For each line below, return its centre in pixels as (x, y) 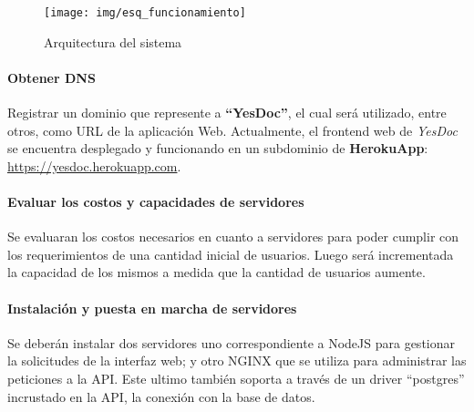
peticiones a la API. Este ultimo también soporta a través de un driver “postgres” (236, 378)
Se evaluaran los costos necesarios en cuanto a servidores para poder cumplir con (233, 237)
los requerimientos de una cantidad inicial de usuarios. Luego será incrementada (231, 254)
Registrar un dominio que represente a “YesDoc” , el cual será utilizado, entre (227, 113)
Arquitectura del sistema (113, 41)
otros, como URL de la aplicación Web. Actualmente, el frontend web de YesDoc (232, 130)
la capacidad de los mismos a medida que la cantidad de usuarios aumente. (216, 272)
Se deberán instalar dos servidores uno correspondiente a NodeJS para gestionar (231, 342)
